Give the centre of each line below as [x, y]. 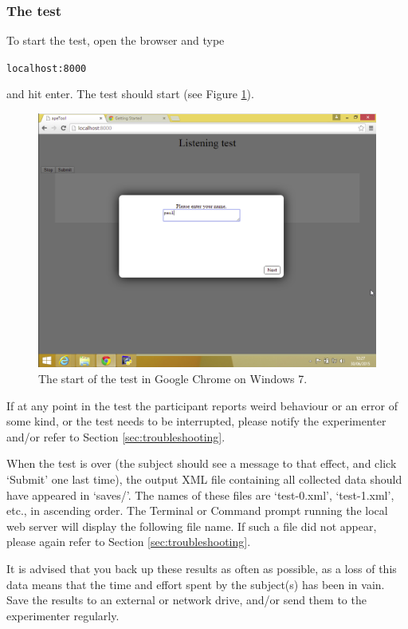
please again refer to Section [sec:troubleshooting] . [129, 542]
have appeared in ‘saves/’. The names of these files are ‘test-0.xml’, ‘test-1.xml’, [200, 494]
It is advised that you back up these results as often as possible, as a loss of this [202, 568]
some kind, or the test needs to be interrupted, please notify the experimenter [196, 421]
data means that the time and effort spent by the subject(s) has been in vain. [196, 584]
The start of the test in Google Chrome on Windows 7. [173, 379]
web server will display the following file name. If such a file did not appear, [192, 526]
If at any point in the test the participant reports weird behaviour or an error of [202, 405]
